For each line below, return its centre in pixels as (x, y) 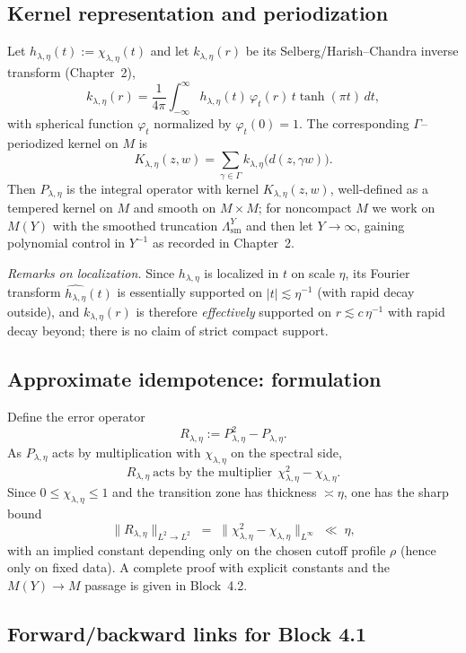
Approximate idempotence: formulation (194, 379)
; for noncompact (305, 208)
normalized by (193, 122)
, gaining (381, 225)
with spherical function (70, 122)
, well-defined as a (379, 188)
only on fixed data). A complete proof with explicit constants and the (199, 567)
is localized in (242, 272)
